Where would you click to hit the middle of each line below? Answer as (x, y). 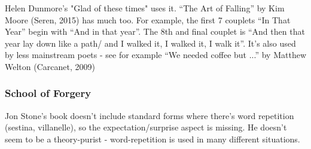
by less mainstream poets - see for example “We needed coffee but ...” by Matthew (155, 55)
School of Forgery (48, 93)
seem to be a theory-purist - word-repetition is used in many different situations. (153, 139)
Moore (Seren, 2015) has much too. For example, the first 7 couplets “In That (148, 19)
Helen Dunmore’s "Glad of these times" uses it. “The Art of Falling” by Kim (145, 8)
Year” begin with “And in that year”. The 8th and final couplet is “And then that (155, 31)
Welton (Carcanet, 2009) (50, 66)
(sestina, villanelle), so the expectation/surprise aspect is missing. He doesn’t (146, 127)
